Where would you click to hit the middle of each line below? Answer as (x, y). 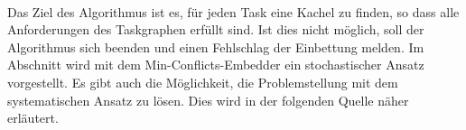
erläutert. (33, 118)
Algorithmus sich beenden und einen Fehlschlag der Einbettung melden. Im (216, 46)
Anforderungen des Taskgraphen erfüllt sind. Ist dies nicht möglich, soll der (216, 29)
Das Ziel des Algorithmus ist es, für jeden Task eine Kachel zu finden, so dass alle (233, 11)
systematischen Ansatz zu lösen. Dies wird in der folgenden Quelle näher (208, 100)
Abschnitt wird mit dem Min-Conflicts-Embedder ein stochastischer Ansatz (216, 65)
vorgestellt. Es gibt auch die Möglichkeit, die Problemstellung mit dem (203, 82)
